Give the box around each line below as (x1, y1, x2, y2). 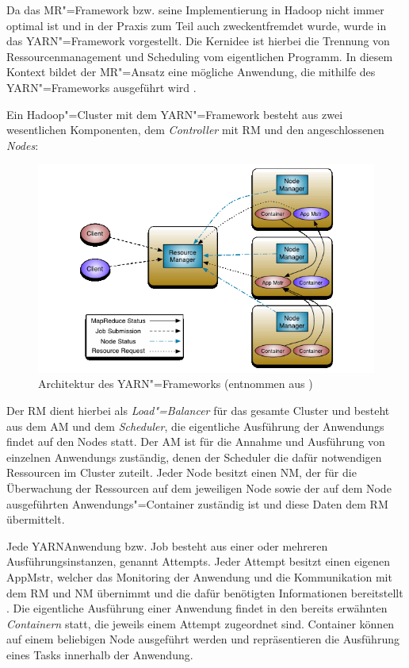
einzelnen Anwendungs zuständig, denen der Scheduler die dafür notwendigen (6, 448, 382, 465)
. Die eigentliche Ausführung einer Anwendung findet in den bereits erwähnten (6, 600, 388, 616)
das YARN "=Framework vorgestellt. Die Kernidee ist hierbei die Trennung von (6, 33, 390, 49)
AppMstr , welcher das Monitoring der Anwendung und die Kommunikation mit (6, 568, 392, 585)
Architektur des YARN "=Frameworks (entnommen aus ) (38, 375, 313, 392)
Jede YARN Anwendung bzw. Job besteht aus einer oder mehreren (6, 537, 328, 554)
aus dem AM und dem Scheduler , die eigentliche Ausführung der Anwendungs (6, 417, 384, 434)
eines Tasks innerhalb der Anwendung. (6, 646, 193, 662)
